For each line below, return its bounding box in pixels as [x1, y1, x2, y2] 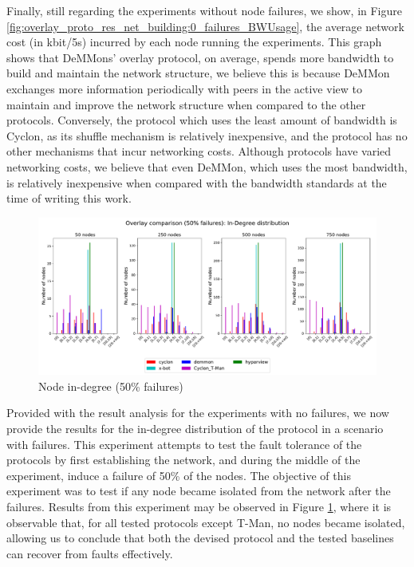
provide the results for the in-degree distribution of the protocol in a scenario [6, 420, 384, 436]
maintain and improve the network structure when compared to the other [6, 96, 366, 112]
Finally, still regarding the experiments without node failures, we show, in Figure [6, 2, 402, 18]
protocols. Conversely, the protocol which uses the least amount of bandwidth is [6, 112, 397, 128]
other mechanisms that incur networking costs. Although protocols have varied [6, 143, 392, 159]
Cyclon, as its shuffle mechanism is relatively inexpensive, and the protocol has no [6, 127, 408, 144]
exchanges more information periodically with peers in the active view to [6, 80, 362, 96]
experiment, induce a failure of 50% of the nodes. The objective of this [6, 467, 351, 483]
